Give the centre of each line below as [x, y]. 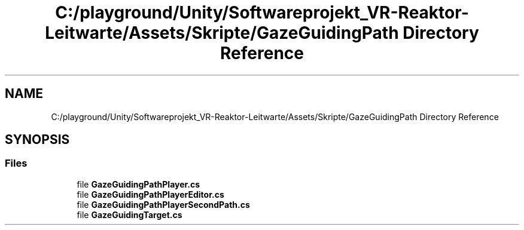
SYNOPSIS [37, 140]
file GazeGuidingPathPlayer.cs [138, 184]
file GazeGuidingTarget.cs [130, 214]
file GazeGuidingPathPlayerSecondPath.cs [163, 204]
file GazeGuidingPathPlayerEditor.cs [150, 194]
